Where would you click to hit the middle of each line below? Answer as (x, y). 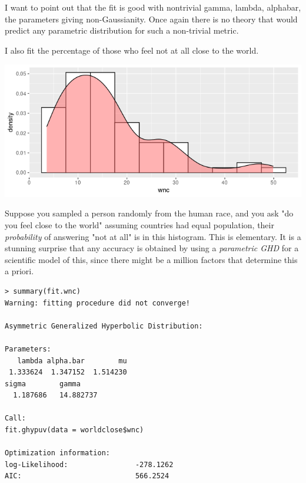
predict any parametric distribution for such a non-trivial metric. (122, 30)
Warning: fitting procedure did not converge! (97, 303)
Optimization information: (57, 453)
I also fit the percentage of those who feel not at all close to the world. (132, 50)
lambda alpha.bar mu (72, 361)
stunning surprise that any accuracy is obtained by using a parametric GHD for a (152, 248)
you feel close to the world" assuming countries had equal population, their (139, 224)
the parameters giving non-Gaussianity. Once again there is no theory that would (151, 19)
